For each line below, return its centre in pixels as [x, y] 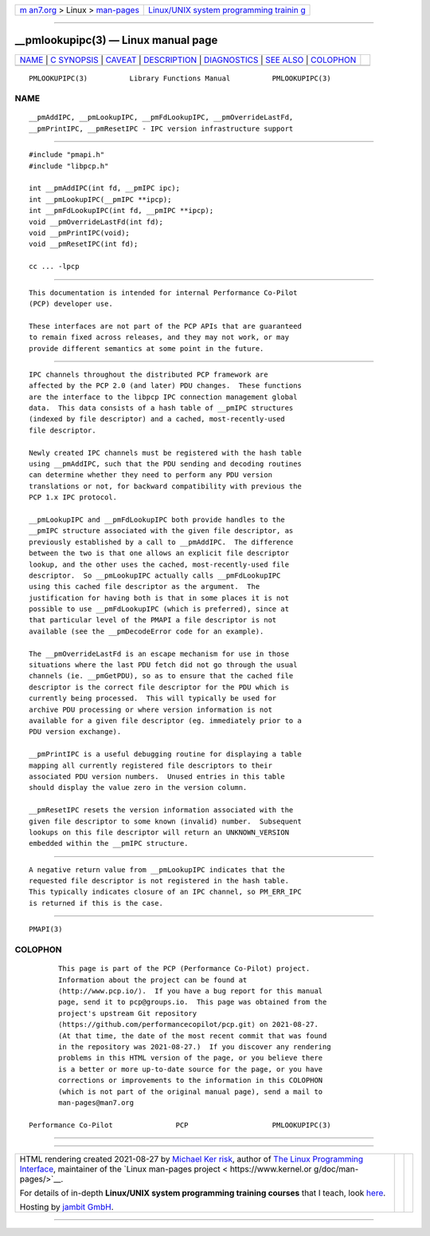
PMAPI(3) [46, 929]
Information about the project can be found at [153, 980]
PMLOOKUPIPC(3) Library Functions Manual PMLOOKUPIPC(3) [180, 78]
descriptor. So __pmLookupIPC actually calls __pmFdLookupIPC [155, 575]
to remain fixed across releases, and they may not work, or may [159, 338]
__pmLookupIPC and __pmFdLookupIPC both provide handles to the [157, 519]
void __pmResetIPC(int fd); [84, 244]
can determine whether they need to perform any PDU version [150, 475]
